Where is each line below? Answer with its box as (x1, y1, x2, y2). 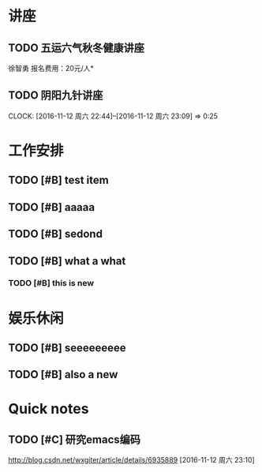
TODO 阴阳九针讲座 (8, 88, 103, 103)
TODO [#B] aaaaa (8, 200, 95, 214)
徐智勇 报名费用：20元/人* (8, 64, 95, 73)
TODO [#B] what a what (8, 254, 126, 268)
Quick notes (8, 399, 89, 418)
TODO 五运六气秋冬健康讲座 (8, 41, 144, 54)
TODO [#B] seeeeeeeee (8, 341, 126, 355)
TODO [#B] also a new (8, 368, 118, 381)
